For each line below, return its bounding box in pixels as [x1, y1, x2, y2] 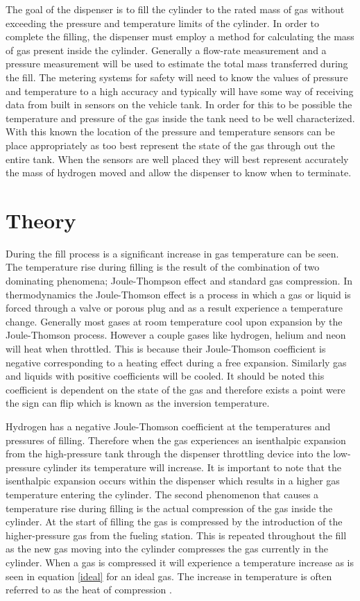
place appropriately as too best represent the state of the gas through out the [6, 137, 335, 152]
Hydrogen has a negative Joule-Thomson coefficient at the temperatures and [6, 418, 331, 433]
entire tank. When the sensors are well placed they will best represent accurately [6, 151, 349, 166]
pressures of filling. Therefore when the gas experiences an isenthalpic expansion [6, 432, 346, 447]
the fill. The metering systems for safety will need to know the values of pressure [6, 69, 348, 84]
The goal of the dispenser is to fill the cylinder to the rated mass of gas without [6, 2, 345, 16]
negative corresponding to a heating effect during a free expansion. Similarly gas [6, 355, 347, 369]
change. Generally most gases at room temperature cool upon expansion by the [6, 314, 343, 328]
